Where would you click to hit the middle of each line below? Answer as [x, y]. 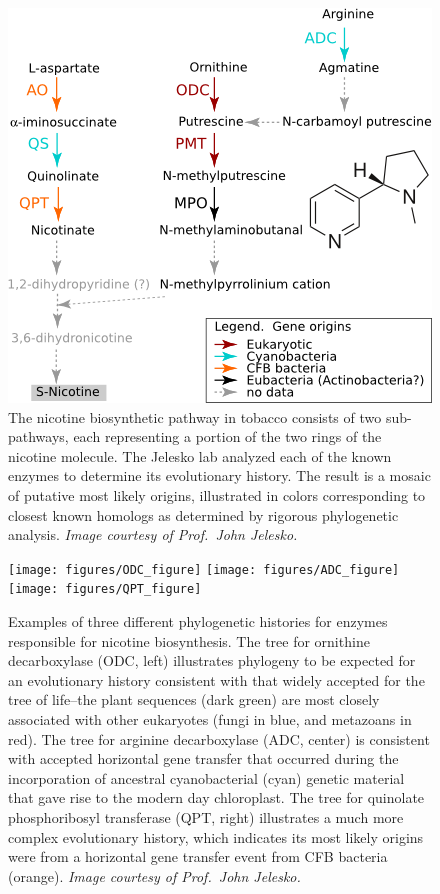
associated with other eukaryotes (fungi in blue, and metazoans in [210, 719]
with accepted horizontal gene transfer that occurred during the [203, 758]
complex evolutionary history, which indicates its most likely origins [216, 836]
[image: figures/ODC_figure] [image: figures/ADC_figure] [204, 569]
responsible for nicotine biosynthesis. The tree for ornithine [189, 640]
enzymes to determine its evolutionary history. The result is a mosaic [219, 475]
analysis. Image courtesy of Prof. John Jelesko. [153, 534]
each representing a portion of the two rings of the [227, 436]
